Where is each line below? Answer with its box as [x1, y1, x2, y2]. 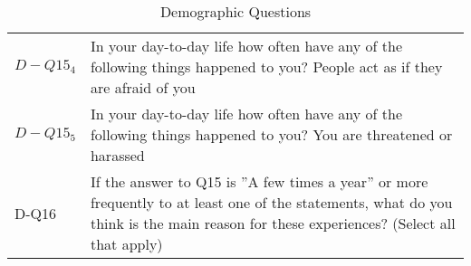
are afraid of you [90, 77, 196, 98]
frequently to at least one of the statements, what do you [90, 192, 453, 213]
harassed [90, 145, 145, 166]
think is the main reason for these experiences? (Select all [90, 213, 456, 233]
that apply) [90, 233, 163, 254]
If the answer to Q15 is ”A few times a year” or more [90, 171, 428, 192]
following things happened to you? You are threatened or [90, 124, 453, 145]
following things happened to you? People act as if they [90, 56, 443, 77]
